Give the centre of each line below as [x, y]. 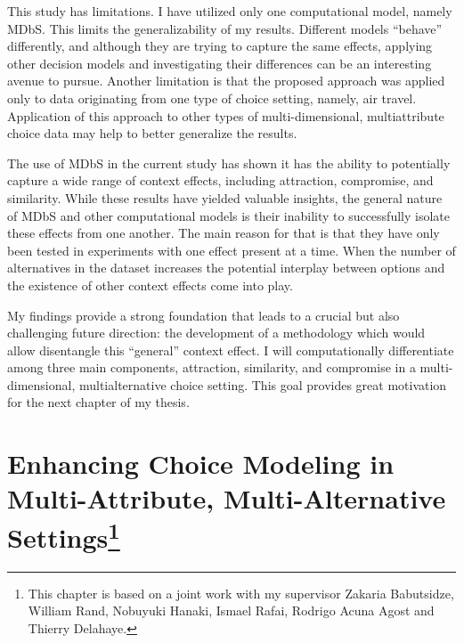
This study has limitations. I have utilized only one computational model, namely [230, 11]
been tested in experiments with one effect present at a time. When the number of [232, 250]
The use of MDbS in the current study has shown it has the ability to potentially [229, 163]
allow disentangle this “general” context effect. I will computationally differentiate [231, 350]
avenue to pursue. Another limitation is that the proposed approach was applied [226, 81]
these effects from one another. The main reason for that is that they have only [224, 233]
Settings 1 [64, 535]
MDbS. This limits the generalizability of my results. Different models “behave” [225, 28]
